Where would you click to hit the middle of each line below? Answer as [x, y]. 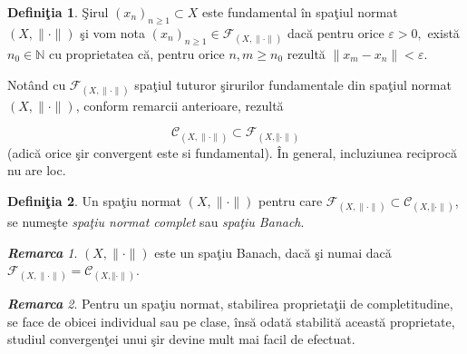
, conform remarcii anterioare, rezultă [180, 105]
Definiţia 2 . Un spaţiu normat [95, 200]
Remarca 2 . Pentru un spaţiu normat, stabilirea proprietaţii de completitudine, [230, 304]
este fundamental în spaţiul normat [300, 12]
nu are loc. [37, 170]
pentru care [291, 200]
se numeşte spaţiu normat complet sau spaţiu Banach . [156, 221]
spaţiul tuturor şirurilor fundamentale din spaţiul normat [293, 84]
